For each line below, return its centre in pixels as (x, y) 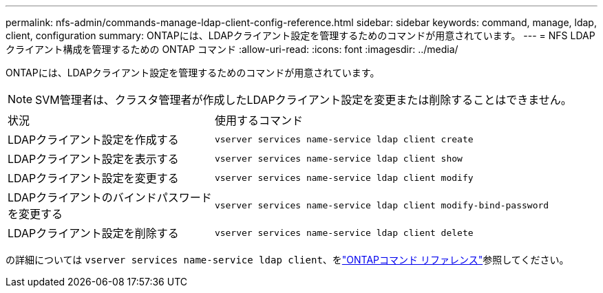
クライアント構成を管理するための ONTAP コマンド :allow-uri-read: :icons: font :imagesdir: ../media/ (232, 49)
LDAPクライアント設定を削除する (93, 233)
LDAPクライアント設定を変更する (93, 178)
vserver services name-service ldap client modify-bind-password (382, 205)
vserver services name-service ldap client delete (344, 232)
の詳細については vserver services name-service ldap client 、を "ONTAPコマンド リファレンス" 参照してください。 (287, 260)
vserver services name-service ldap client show (338, 158)
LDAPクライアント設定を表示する (93, 159)
